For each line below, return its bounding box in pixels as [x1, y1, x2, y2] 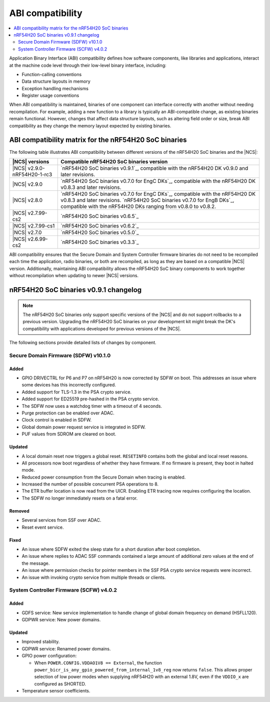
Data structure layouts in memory [21, 78, 91, 85]
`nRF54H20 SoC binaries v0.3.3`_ [60, 239, 139, 246]
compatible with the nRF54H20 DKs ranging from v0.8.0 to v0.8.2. [60, 203, 216, 210]
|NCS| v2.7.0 [12, 228, 42, 236]
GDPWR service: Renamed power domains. [21, 645, 111, 651]
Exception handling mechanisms [21, 85, 88, 91]
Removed [9, 508, 29, 514]
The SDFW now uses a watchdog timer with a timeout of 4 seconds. [21, 403, 162, 409]
